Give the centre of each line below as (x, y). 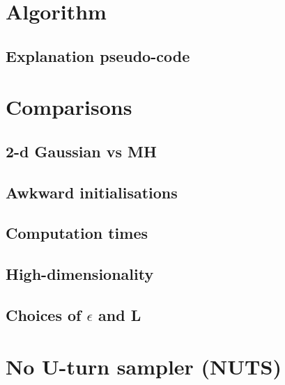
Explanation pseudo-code (98, 55)
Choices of (44, 315)
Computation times (77, 233)
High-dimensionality (80, 274)
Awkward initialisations (92, 192)
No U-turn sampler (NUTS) (144, 366)
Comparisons (69, 107)
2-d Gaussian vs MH (81, 151)
